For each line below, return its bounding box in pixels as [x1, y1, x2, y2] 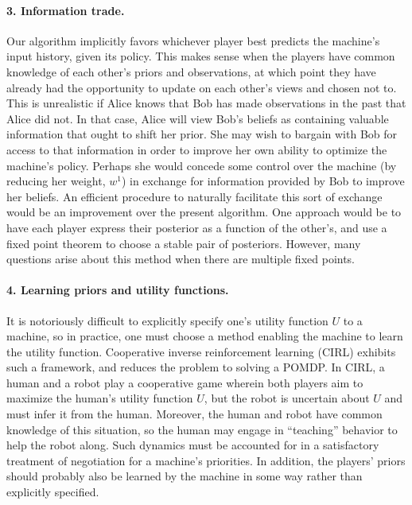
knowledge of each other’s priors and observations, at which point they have [6, 63, 376, 80]
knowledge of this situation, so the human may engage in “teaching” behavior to [6, 421, 398, 437]
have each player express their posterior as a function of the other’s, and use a [6, 219, 387, 235]
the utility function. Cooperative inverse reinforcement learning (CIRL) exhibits [6, 343, 396, 359]
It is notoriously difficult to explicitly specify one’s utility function [6, 312, 328, 328]
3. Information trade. [6, 2, 125, 18]
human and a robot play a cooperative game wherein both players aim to [6, 374, 363, 390]
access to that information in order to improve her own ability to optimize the [6, 141, 387, 157]
